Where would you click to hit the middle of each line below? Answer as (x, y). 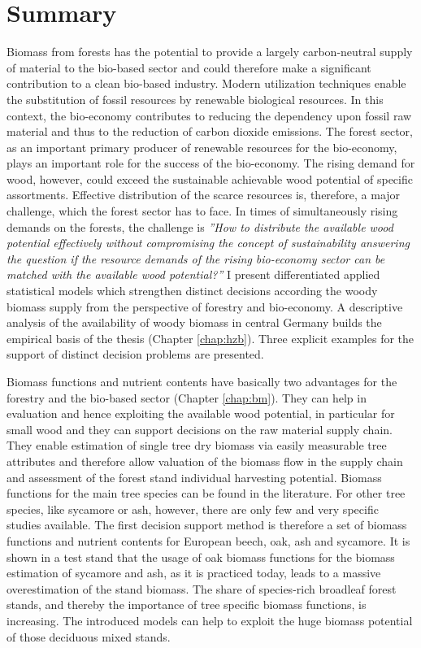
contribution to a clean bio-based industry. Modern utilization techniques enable (206, 83)
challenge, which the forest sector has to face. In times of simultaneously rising (202, 211)
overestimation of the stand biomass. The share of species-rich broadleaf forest (202, 588)
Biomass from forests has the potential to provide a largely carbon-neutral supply (210, 52)
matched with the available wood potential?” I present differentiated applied (193, 274)
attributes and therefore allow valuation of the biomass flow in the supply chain (205, 461)
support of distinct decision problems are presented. (135, 354)
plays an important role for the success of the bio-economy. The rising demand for (211, 163)
